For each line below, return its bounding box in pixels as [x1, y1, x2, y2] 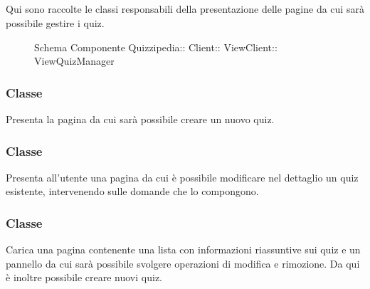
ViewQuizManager [34, 53, 115, 68]
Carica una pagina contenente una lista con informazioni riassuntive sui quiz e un [6, 242, 361, 257]
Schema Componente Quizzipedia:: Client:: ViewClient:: [34, 39, 277, 54]
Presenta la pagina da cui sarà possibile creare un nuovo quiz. [6, 111, 275, 126]
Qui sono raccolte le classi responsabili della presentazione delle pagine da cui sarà [6, 1, 364, 16]
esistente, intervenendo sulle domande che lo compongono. [6, 184, 259, 199]
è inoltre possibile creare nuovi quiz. [6, 270, 162, 285]
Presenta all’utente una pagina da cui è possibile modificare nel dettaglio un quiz [6, 169, 359, 184]
